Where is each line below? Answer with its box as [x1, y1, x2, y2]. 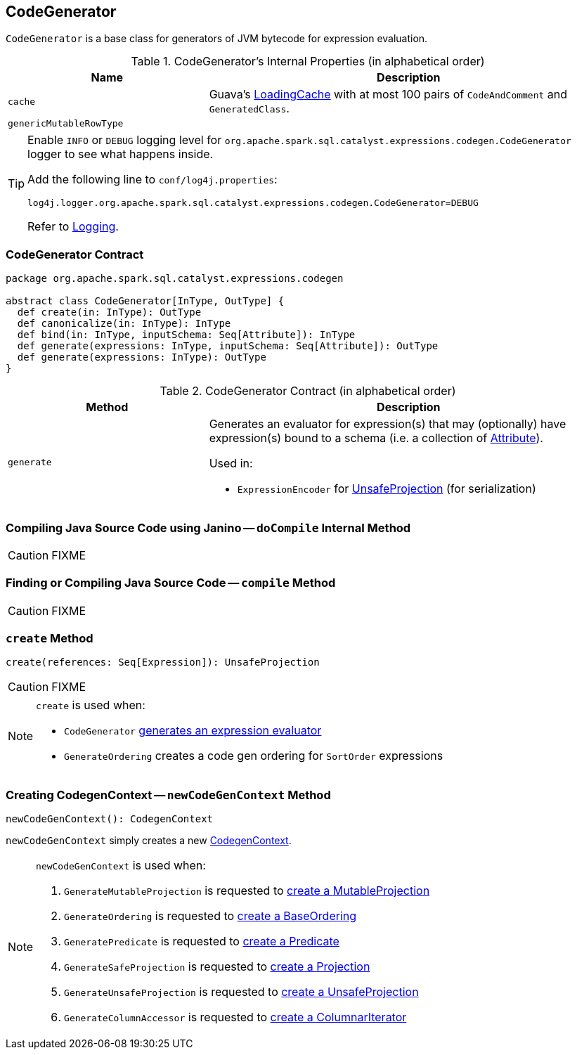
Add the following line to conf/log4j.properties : [27, 172, 278, 187]
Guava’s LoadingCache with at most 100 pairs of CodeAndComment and [209, 87, 568, 102]
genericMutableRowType [8, 118, 124, 129]
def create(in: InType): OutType [17, 306, 202, 318]
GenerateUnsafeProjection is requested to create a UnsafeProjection [64, 985, 419, 999]
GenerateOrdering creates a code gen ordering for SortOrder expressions [64, 749, 443, 763]
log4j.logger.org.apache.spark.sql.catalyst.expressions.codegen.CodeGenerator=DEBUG [27, 198, 479, 209]
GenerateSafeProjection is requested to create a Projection [64, 959, 370, 974]
